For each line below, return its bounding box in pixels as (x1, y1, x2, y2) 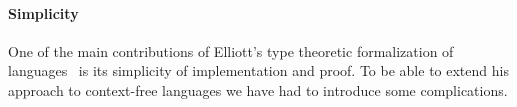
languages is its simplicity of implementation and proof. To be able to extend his (8, 60, 509, 81)
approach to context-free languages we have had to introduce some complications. (8, 79, 508, 100)
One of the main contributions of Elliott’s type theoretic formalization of (8, 40, 454, 61)
